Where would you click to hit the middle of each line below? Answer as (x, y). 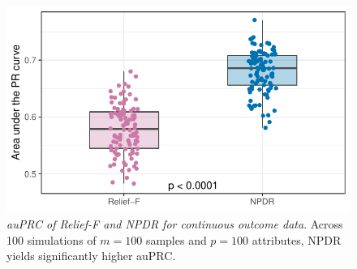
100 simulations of (52, 239)
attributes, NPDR (297, 239)
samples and (176, 239)
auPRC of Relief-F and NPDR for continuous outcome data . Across (175, 223)
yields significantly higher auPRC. (91, 256)
